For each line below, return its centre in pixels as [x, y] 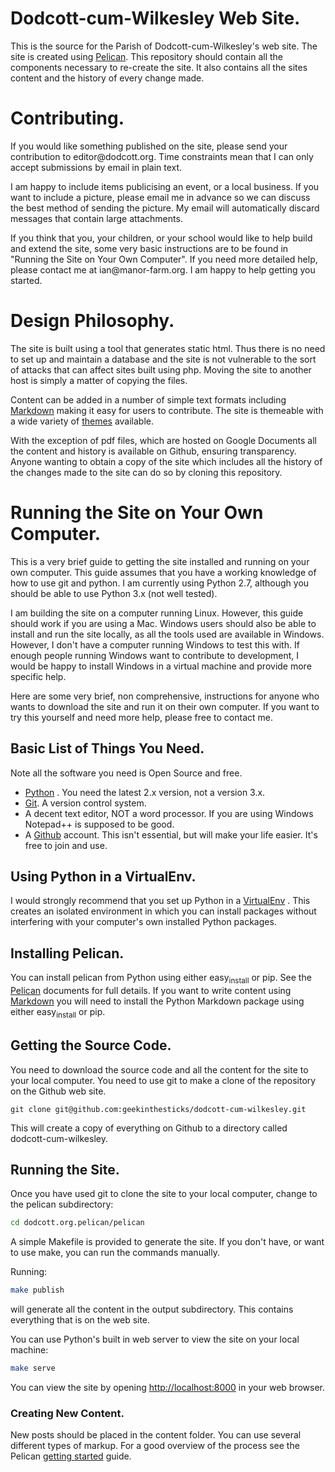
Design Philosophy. [92, 321]
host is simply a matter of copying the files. [99, 380]
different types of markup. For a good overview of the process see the [155, 1446]
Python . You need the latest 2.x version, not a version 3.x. [145, 792]
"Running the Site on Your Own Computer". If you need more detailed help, [164, 259]
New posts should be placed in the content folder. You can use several [156, 1435]
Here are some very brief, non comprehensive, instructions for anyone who [165, 696]
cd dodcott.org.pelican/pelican [77, 1223]
